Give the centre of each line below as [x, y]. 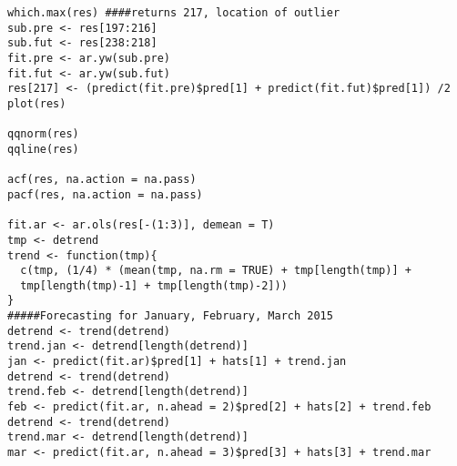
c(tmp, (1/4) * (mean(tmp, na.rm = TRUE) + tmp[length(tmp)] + [216, 271]
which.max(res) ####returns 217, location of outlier [174, 13]
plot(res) [37, 103]
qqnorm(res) [43, 134]
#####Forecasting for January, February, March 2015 [170, 316]
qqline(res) [43, 149]
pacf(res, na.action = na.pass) [105, 194]
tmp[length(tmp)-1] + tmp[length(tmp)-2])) [154, 285]
